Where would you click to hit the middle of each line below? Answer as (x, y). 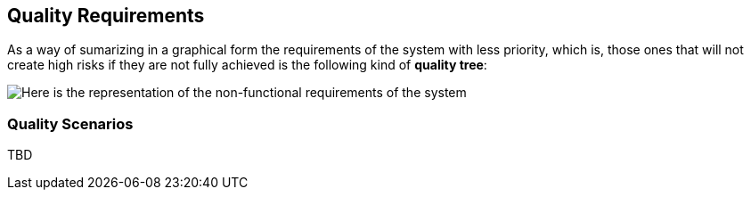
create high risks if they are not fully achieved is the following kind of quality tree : (247, 65)
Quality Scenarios (70, 123)
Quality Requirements (106, 16)
